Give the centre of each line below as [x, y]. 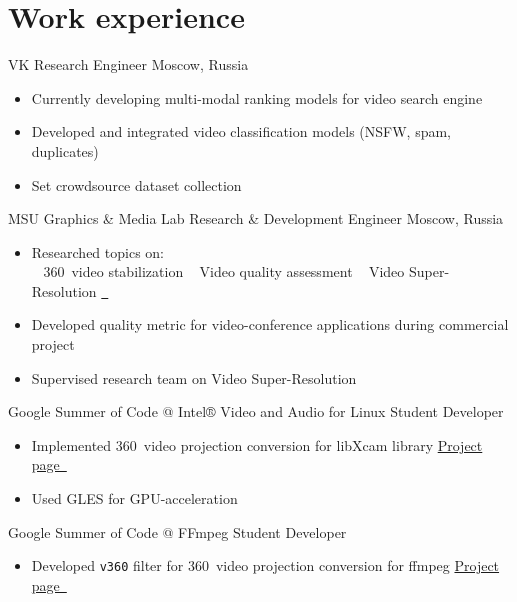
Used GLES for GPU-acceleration [134, 498]
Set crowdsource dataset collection [136, 184]
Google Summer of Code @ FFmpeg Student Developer [177, 531]
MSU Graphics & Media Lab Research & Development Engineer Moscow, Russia [256, 218]
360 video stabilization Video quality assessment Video [224, 271]
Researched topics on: [97, 251]
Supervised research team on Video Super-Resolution [194, 377]
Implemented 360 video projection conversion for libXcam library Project [257, 444]
